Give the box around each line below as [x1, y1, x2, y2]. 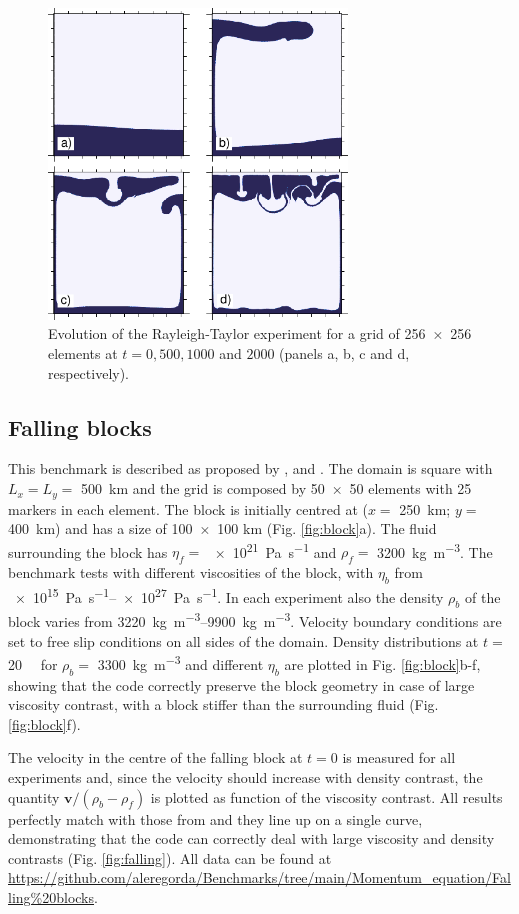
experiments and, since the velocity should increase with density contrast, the [8, 767, 483, 788]
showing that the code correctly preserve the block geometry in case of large [8, 674, 475, 695]
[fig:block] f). [8, 713, 81, 734]
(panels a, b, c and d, [279, 343, 410, 364]
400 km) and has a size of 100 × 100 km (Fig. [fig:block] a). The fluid [8, 518, 437, 539]
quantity [8, 786, 60, 807]
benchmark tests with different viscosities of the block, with [8, 562, 374, 583]
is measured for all [342, 747, 456, 768]
